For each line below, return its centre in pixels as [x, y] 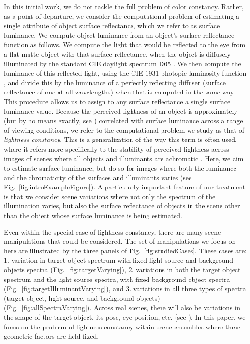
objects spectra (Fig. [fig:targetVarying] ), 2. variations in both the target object [122, 270]
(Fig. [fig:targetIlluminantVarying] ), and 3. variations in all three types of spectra [125, 289]
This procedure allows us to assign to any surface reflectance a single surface [117, 101]
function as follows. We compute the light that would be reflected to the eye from [125, 44]
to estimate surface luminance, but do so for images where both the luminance [120, 168]
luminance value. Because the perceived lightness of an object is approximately [121, 111]
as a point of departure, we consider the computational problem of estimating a [122, 16]
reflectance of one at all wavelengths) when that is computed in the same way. [120, 92]
